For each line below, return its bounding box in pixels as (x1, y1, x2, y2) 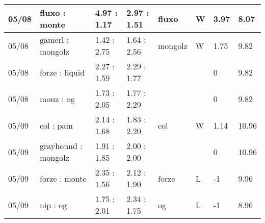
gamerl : (40, 34, 69, 45)
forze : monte (40, 172, 87, 184)
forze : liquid (40, 66, 85, 78)
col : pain (40, 119, 73, 131)
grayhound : (40, 140, 83, 152)
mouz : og (40, 92, 75, 105)
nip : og (40, 199, 67, 211)
